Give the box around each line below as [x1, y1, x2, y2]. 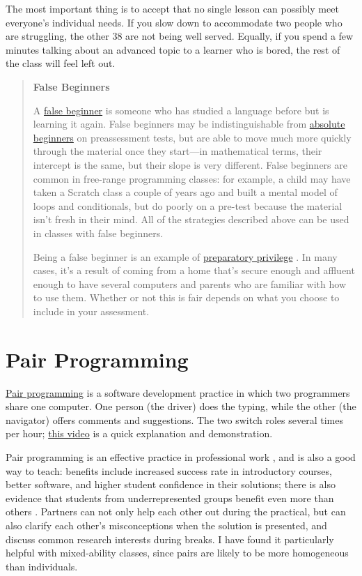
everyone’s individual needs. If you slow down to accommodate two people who [6, 15, 343, 29]
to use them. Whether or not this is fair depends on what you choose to [33, 290, 340, 305]
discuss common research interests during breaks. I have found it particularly [6, 531, 334, 546]
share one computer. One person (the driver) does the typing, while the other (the [6, 399, 356, 414]
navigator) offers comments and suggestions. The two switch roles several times [6, 412, 343, 427]
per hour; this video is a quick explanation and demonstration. [6, 426, 273, 441]
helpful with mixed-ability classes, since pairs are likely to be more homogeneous [6, 545, 349, 560]
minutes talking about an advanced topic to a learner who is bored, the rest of [6, 42, 340, 56]
